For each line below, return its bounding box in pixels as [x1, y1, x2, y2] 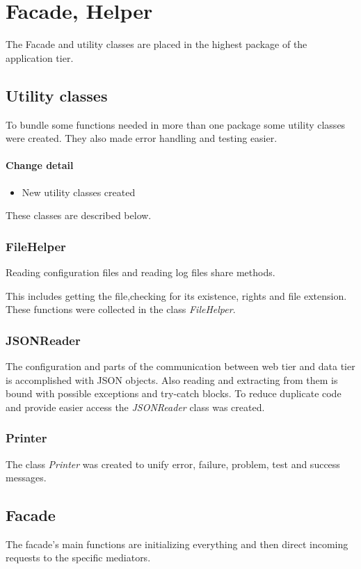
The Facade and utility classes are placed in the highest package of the [6, 37, 307, 51]
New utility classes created [22, 184, 136, 199]
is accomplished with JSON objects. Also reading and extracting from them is [6, 372, 338, 387]
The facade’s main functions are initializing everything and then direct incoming [6, 536, 348, 551]
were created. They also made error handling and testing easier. [6, 131, 278, 145]
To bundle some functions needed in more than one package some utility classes [6, 117, 346, 131]
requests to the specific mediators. [6, 550, 151, 565]
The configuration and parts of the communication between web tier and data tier [6, 358, 355, 373]
